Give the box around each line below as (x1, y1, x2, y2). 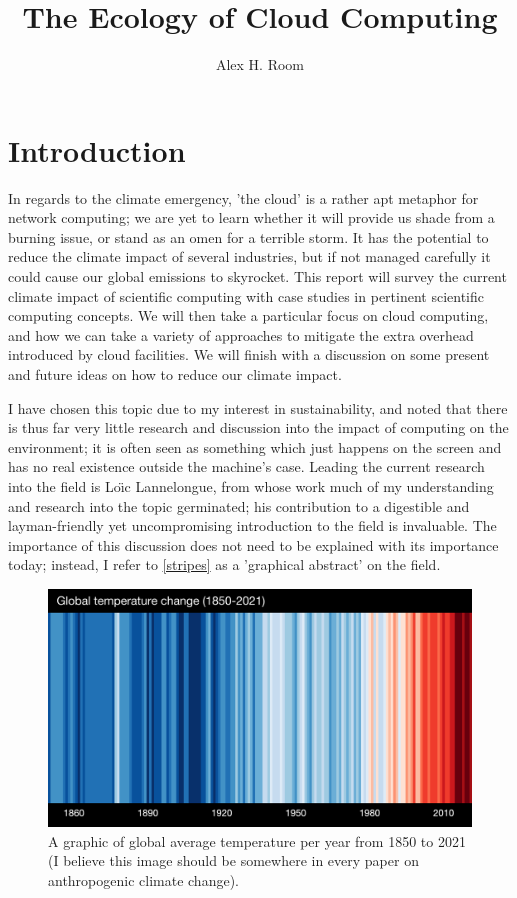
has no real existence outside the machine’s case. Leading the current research (8, 456, 485, 477)
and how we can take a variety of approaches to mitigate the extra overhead (8, 324, 474, 345)
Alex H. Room (215, 54, 305, 75)
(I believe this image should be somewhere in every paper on (48, 850, 419, 871)
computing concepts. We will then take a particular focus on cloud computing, (8, 305, 489, 326)
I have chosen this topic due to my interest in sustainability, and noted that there (8, 397, 508, 418)
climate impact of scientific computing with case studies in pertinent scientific (8, 285, 484, 306)
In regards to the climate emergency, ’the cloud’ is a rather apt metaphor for (8, 187, 479, 208)
